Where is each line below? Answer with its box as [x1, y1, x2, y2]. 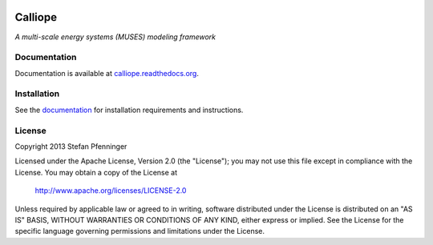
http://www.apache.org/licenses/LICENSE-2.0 [34, 186, 187, 195]
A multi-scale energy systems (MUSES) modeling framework [14, 32, 216, 42]
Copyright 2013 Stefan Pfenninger [14, 141, 127, 151]
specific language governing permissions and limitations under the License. [14, 227, 265, 236]
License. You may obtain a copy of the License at [14, 167, 178, 177]
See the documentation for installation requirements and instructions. [14, 105, 244, 114]
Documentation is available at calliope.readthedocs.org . [14, 68, 200, 78]
